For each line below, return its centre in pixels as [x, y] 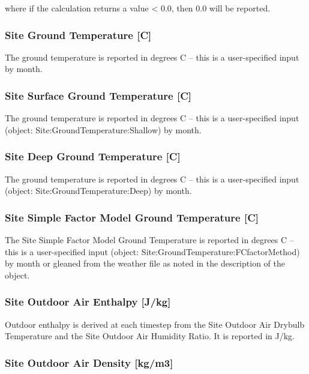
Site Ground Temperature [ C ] [78, 35]
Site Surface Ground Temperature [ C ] [98, 95]
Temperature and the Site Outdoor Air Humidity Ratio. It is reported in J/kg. [150, 336]
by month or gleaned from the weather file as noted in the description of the [145, 263]
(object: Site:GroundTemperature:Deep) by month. [98, 191]
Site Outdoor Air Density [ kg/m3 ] [89, 362]
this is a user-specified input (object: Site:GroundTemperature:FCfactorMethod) [152, 251]
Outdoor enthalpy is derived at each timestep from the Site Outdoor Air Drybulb [155, 324]
